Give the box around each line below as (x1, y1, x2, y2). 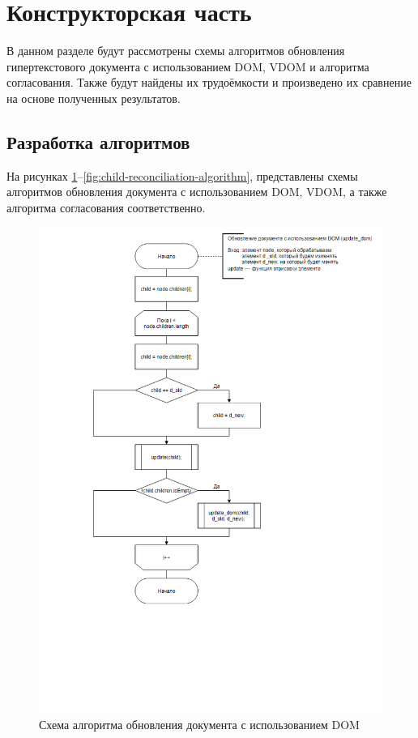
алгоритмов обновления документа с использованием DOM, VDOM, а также (6, 183, 387, 200)
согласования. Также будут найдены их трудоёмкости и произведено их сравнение (6, 74, 412, 91)
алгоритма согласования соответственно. (6, 198, 206, 215)
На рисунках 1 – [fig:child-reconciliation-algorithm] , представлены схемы (6, 167, 358, 184)
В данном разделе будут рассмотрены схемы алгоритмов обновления (6, 42, 345, 59)
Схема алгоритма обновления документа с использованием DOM (39, 715, 360, 732)
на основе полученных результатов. (6, 89, 181, 106)
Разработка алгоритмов (6, 129, 190, 154)
